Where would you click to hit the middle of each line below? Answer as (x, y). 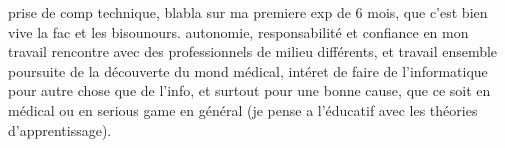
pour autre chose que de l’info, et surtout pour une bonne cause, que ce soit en (249, 90)
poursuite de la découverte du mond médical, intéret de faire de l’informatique (248, 70)
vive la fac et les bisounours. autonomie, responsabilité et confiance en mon (238, 31)
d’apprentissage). (60, 129)
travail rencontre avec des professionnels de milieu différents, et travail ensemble (253, 51)
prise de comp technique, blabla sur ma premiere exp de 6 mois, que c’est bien (248, 12)
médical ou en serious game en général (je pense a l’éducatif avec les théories (243, 109)
